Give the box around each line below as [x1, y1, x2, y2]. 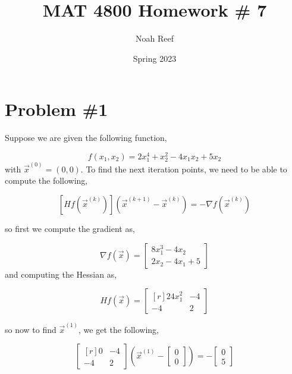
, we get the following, [79, 323, 159, 335]
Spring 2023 [133, 52, 177, 64]
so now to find [5, 323, 56, 335]
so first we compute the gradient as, [5, 222, 135, 234]
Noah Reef [136, 32, 174, 45]
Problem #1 [5, 97, 108, 121]
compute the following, [5, 174, 88, 187]
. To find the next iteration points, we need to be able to [80, 162, 287, 175]
